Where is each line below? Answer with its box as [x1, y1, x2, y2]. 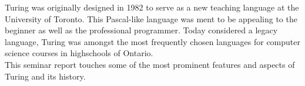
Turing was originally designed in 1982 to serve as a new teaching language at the [5, 1, 299, 13]
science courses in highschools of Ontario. [5, 47, 153, 59]
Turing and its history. [5, 70, 86, 82]
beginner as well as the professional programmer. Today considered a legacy [5, 24, 278, 36]
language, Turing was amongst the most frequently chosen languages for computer [5, 35, 300, 47]
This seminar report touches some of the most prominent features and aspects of [5, 58, 295, 70]
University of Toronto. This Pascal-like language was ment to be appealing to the [5, 12, 297, 25]
